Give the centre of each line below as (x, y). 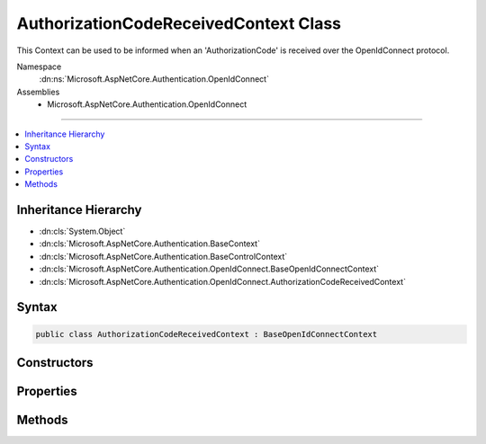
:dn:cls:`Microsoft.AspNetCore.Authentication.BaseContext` (150, 244)
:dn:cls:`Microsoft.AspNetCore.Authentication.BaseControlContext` (163, 256)
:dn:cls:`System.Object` (82, 231)
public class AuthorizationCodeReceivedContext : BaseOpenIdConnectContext (207, 334)
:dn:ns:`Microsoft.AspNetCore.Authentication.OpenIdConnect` (154, 79)
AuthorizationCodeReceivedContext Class (179, 23)
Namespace (39, 67)
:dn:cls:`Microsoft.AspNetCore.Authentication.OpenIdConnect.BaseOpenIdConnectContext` (209, 269)
